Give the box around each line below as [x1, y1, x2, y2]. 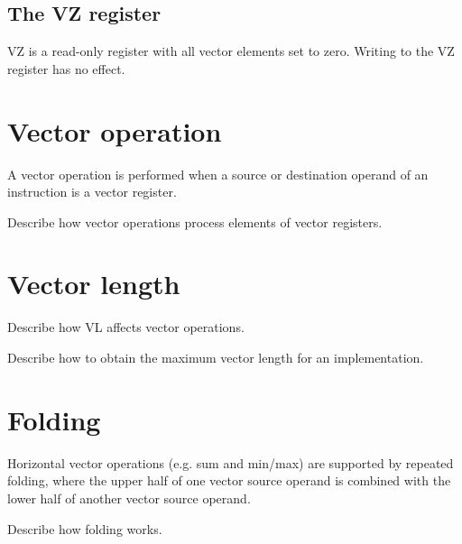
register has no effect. [7, 59, 125, 78]
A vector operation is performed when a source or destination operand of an [7, 164, 429, 183]
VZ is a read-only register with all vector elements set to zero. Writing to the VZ [7, 41, 455, 60]
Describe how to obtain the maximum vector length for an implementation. [7, 348, 424, 367]
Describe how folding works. [7, 519, 162, 538]
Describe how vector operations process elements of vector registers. [7, 212, 383, 231]
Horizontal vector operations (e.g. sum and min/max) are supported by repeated [7, 453, 454, 472]
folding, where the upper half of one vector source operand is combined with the [7, 471, 451, 490]
